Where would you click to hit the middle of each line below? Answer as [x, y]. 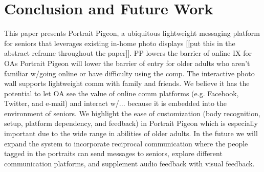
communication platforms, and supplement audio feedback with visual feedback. [129, 163]
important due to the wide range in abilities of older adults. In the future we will [131, 133]
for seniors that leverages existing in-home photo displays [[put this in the [120, 43]
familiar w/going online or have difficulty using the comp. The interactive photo [129, 73]
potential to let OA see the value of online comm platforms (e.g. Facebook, [122, 93]
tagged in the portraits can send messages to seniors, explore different [113, 153]
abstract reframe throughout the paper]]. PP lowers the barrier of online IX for [128, 53]
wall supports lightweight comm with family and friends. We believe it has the [127, 83]
